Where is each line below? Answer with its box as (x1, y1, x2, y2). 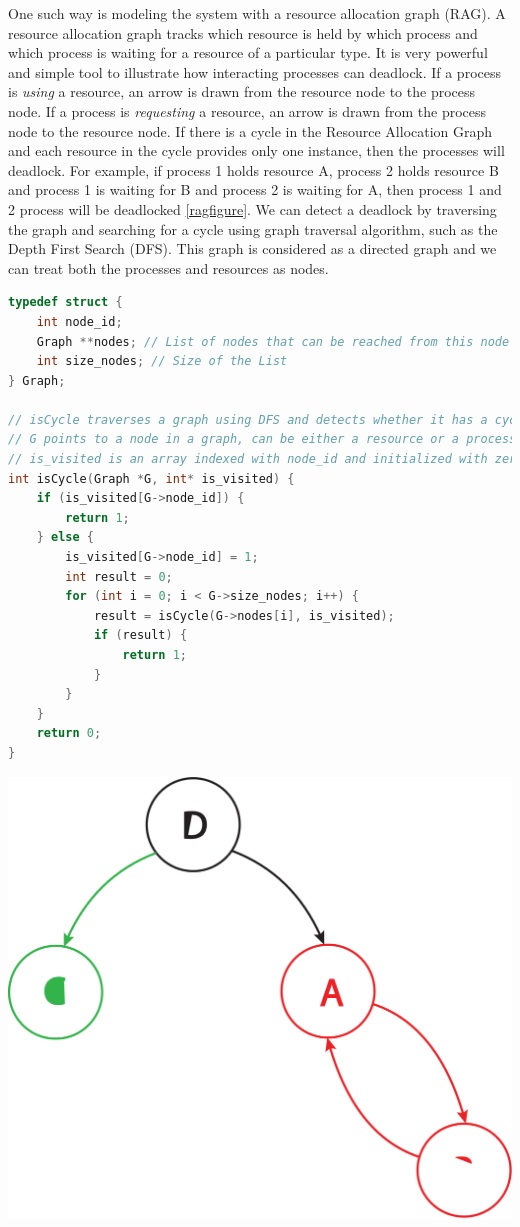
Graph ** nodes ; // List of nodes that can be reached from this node (36, 334, 510, 349)
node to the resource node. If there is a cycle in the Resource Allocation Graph (8, 120, 493, 141)
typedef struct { (8, 295, 123, 310)
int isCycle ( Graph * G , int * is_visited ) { (8, 471, 295, 486)
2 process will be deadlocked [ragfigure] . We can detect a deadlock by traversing (8, 198, 497, 219)
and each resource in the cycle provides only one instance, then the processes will (8, 140, 505, 161)
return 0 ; (36, 726, 102, 741)
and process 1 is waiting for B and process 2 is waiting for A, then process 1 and (8, 179, 502, 200)
